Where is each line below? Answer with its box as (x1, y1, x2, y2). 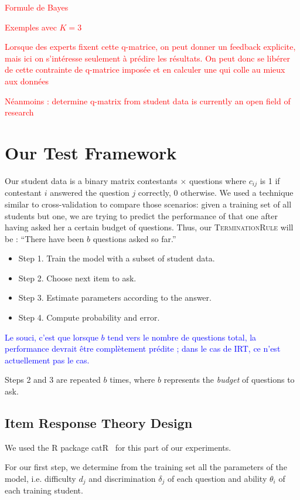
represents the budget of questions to (163, 373, 295, 386)
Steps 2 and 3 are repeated (5, 373, 101, 386)
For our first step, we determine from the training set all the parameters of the (5, 461, 287, 473)
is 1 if (260, 174, 280, 186)
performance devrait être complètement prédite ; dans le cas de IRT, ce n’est (5, 342, 281, 355)
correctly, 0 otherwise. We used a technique (138, 186, 294, 199)
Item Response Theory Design (5, 414, 193, 432)
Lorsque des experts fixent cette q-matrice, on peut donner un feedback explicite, (5, 40, 296, 53)
